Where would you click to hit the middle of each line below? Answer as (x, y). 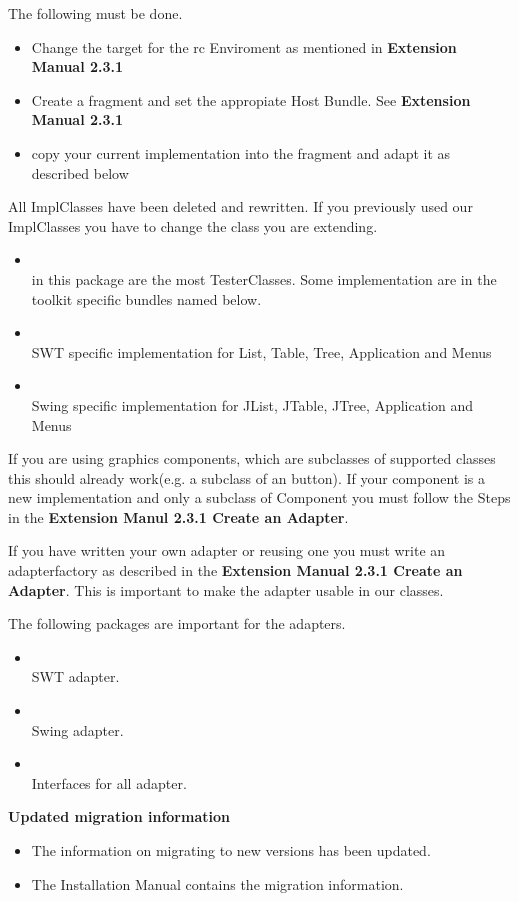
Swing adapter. (77, 729)
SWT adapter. (75, 676)
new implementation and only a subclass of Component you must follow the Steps (259, 497)
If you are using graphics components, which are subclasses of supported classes (252, 458)
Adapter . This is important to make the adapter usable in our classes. (226, 589)
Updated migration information (119, 816)
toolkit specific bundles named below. (146, 298)
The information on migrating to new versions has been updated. (231, 850)
